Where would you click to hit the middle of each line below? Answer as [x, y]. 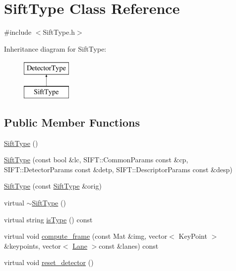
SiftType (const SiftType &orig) [53, 186]
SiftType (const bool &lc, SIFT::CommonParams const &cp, [96, 160]
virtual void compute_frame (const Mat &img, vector [86, 236]
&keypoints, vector [32, 245]
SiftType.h [59, 32]
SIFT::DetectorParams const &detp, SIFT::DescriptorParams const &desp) [118, 169]
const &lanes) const [129, 245]
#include [18, 32]
